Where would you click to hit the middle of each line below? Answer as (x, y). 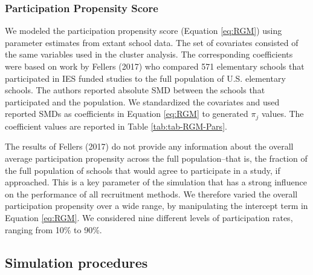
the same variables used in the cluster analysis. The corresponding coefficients (149, 54)
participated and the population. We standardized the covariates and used (142, 101)
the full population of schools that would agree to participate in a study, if (143, 170)
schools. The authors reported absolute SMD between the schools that (135, 90)
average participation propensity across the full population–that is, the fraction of (156, 158)
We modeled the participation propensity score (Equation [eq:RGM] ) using (144, 31)
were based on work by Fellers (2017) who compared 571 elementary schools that (155, 66)
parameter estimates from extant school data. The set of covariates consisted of (152, 42)
